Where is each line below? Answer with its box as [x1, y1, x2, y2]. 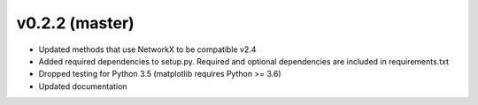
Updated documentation [38, 80, 127, 92]
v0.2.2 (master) [16, 13, 135, 33]
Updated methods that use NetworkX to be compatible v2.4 [38, 44, 257, 55]
